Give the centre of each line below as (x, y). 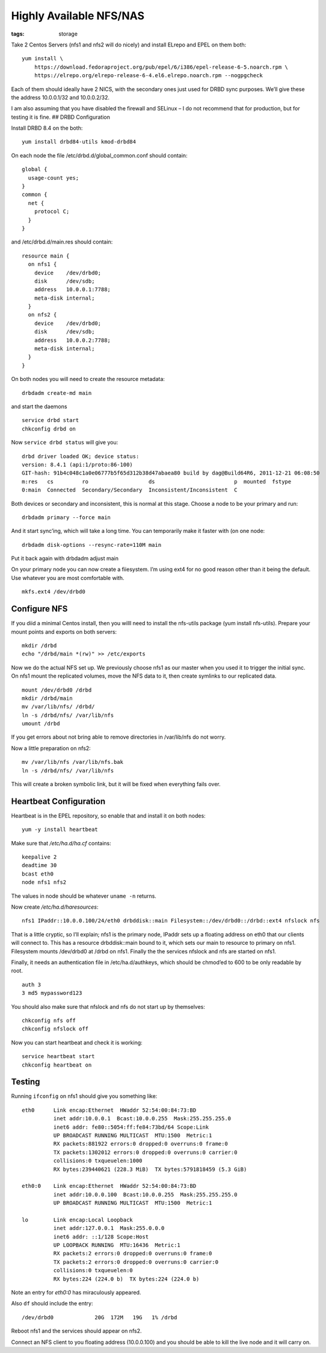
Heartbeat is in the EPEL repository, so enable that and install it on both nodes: (108, 815)
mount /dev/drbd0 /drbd (57, 690)
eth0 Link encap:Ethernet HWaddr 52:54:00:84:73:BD (109, 1110)
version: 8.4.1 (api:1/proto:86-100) (78, 465)
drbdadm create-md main (57, 393)
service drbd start (51, 420)
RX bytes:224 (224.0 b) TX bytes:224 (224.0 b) (126, 1279)
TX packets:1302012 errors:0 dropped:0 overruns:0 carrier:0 (145, 1152)
